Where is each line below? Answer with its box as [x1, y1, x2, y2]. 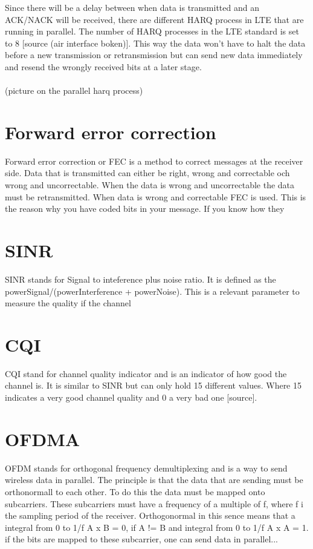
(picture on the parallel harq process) [5, 84, 143, 97]
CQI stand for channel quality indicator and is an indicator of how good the [5, 367, 287, 380]
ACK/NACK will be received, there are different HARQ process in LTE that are [5, 13, 304, 25]
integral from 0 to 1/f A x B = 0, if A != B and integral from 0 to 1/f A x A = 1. [5, 521, 309, 533]
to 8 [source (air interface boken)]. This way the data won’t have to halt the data [5, 36, 306, 49]
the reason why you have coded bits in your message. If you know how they [5, 202, 285, 215]
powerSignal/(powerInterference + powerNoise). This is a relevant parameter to [5, 284, 300, 297]
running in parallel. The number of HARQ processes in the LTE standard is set [5, 25, 299, 38]
